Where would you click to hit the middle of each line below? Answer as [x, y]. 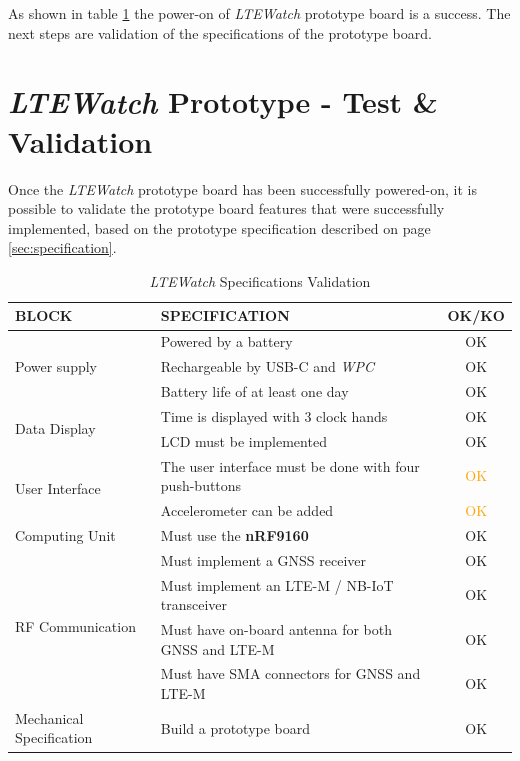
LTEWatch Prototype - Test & [223, 102]
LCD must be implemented [243, 440]
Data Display [55, 428]
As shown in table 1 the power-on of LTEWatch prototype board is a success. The [259, 13]
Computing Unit [65, 534]
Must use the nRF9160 [234, 534]
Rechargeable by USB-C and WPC [267, 366]
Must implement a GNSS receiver [263, 559]
